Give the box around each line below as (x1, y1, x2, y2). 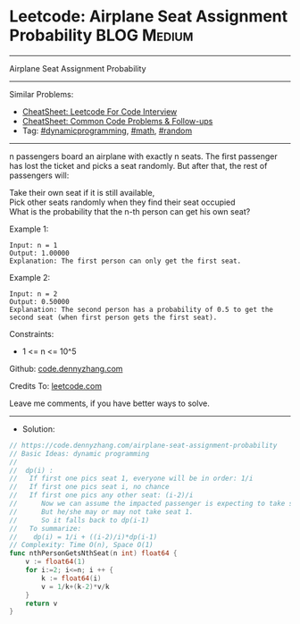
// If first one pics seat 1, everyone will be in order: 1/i (9, 474, 254, 484)
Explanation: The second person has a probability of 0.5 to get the (9, 305, 274, 314)
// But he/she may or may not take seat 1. (9, 507, 194, 516)
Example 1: (9, 223, 49, 234)
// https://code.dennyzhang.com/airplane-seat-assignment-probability (9, 441, 278, 450)
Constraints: (9, 328, 54, 339)
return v (25, 599, 58, 608)
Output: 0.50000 (9, 297, 70, 306)
